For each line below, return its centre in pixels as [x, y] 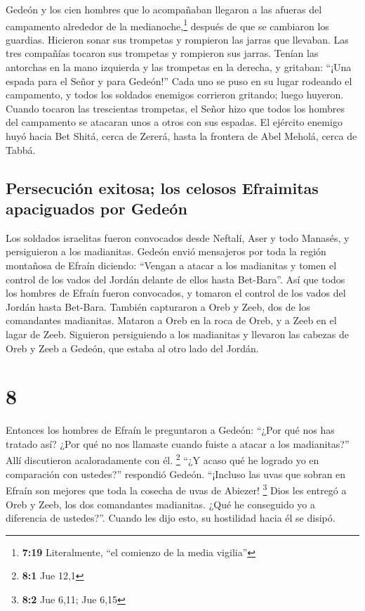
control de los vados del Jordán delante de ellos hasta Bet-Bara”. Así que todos [175, 279]
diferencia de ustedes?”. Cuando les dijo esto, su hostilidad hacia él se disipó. [171, 518]
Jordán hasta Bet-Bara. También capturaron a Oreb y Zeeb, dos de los [158, 306]
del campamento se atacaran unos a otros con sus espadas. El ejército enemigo [174, 122]
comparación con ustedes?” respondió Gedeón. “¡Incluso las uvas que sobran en [176, 474]
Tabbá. [21, 149]
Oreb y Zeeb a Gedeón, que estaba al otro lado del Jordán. [132, 348]
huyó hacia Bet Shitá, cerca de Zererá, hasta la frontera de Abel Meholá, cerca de [181, 136]
